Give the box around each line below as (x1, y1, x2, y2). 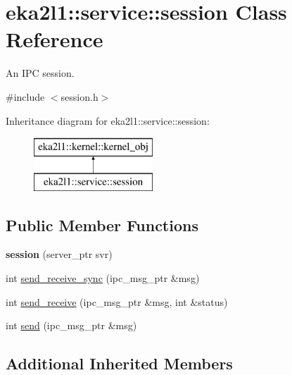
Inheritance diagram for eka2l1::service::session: (6, 113, 210, 128)
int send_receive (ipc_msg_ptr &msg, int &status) (6, 294, 228, 309)
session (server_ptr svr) (6, 247, 113, 262)
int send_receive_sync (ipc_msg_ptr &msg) (6, 271, 200, 285)
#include (6, 89, 45, 104)
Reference (6, 25, 103, 54)
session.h (61, 89, 99, 104)
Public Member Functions (6, 214, 198, 235)
